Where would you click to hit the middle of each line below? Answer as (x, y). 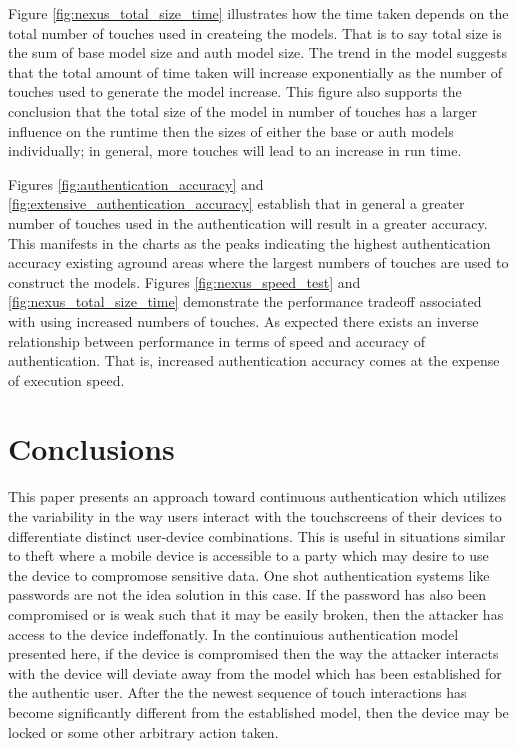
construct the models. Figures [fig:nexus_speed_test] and (184, 281)
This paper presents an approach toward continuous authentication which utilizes (257, 496)
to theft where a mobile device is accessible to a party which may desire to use (248, 555)
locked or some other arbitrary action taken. (143, 731)
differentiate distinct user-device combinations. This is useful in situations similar (257, 535)
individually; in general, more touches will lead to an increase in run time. (235, 150)
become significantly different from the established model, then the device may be (258, 711)
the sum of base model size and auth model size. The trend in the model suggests (258, 52)
